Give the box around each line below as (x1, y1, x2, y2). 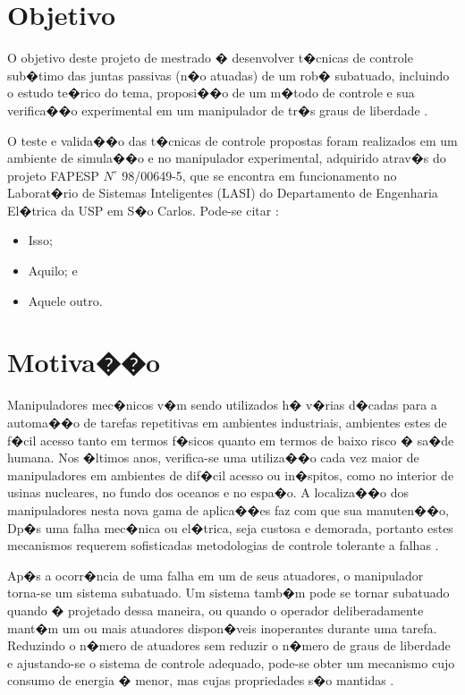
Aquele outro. (28, 291, 103, 309)
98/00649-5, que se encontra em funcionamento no (122, 165, 397, 184)
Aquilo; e (28, 261, 78, 280)
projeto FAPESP (7, 165, 99, 184)
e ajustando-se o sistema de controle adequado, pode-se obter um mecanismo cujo (7, 653, 455, 672)
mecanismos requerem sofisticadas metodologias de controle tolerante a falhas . (7, 536, 439, 555)
